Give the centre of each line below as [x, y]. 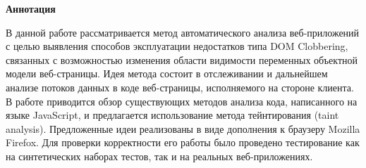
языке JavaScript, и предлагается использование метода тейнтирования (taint [172, 115]
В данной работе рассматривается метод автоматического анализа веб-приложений [183, 32]
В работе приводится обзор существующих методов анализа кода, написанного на [182, 101]
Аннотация [31, 8]
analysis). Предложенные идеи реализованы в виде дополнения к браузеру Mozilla [183, 128]
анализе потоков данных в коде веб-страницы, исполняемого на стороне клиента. [180, 87]
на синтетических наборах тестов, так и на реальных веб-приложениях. [159, 156]
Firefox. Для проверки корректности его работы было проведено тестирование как [183, 142]
